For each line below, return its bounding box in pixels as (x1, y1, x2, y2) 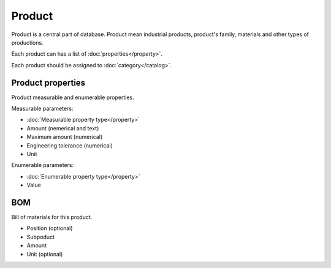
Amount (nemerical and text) (26, 124, 99, 132)
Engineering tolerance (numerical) (26, 141, 113, 149)
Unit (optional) (26, 250, 63, 258)
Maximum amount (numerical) (26, 133, 103, 141)
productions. (11, 39, 44, 46)
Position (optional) (26, 225, 73, 232)
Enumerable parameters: (11, 162, 74, 169)
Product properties (11, 77, 86, 88)
